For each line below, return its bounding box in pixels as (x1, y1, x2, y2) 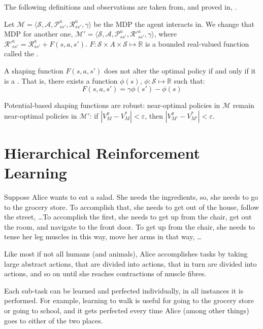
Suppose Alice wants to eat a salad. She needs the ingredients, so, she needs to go (4, 192, 258, 202)
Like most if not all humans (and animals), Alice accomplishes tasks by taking (4, 248, 248, 259)
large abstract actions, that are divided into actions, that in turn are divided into (4, 258, 257, 269)
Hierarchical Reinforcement (4, 142, 201, 163)
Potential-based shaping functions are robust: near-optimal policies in (4, 100, 220, 111)
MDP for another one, (4, 28, 73, 39)
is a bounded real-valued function (145, 38, 249, 49)
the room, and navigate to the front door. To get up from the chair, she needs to (4, 221, 255, 232)
